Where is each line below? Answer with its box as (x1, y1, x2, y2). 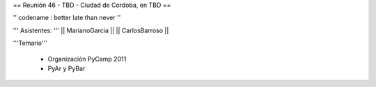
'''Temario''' (13, 39, 48, 48)
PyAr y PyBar (47, 64, 86, 72)
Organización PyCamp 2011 (47, 55, 127, 63)
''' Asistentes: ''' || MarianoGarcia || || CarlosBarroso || (13, 26, 169, 35)
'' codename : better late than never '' (13, 14, 121, 22)
